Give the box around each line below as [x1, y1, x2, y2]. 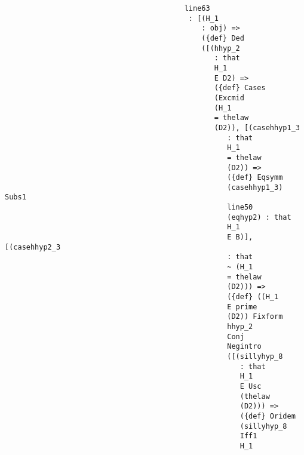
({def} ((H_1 [227, 293, 279, 302]
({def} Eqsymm [227, 173, 283, 182]
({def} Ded [201, 33, 244, 42]
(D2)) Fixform [227, 312, 283, 321]
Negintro [227, 342, 262, 351]
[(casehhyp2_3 [5, 242, 61, 251]
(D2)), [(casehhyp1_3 [214, 123, 300, 132]
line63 [184, 4, 210, 13]
